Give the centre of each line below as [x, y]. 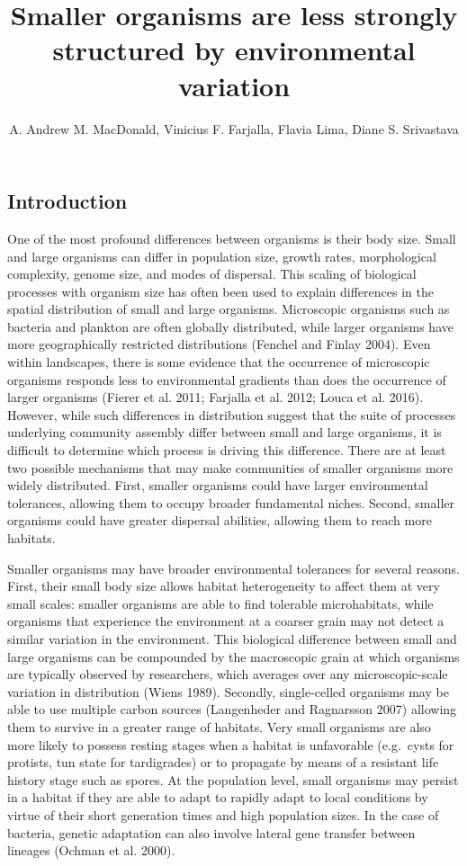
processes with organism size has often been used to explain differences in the [220, 291]
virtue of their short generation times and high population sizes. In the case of [223, 814]
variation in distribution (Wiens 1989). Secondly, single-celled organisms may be [228, 691]
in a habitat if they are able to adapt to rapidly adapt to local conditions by [218, 797]
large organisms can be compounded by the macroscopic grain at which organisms [233, 656]
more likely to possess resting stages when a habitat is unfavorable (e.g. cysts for [231, 744]
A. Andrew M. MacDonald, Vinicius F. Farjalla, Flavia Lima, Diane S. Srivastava [234, 128]
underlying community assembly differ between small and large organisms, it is [225, 432]
